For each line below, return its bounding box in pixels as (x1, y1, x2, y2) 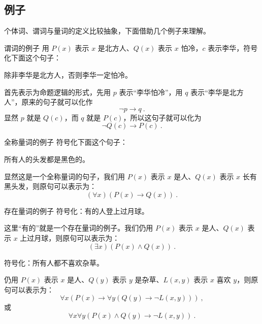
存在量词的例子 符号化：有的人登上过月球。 (4, 205, 149, 216)
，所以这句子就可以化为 (123, 112, 202, 122)
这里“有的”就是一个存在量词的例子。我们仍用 (4, 222, 153, 233)
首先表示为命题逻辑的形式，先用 (4, 86, 111, 97)
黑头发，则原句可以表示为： (4, 181, 96, 191)
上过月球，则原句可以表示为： (20, 232, 120, 243)
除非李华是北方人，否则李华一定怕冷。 (4, 69, 132, 80)
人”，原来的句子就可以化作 (4, 96, 93, 107)
